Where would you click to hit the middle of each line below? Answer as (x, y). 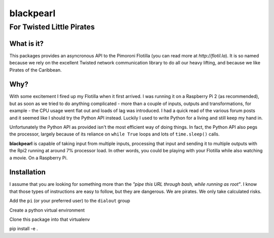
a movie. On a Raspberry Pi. (39, 158)
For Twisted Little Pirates (52, 27)
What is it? (27, 43)
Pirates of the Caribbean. (36, 70)
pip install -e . (24, 229)
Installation (27, 172)
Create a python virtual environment (47, 210)
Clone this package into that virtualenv (50, 219)
